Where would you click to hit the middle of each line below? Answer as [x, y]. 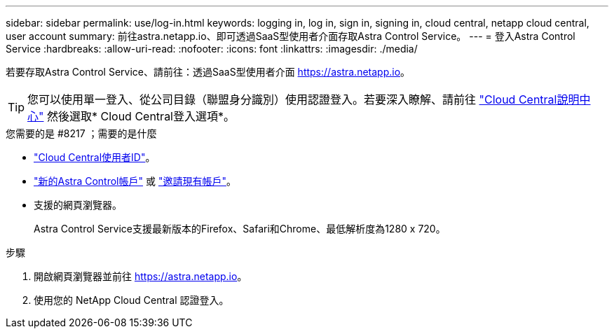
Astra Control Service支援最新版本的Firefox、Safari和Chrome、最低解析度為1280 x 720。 [240, 229]
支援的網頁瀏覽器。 [78, 205]
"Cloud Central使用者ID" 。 [95, 157]
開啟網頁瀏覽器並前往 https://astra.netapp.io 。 [141, 276]
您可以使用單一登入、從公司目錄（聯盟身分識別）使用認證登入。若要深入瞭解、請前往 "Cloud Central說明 [303, 99]
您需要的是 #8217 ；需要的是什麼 [81, 133]
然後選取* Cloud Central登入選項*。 [141, 116]
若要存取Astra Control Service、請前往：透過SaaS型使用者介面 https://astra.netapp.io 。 [208, 72]
